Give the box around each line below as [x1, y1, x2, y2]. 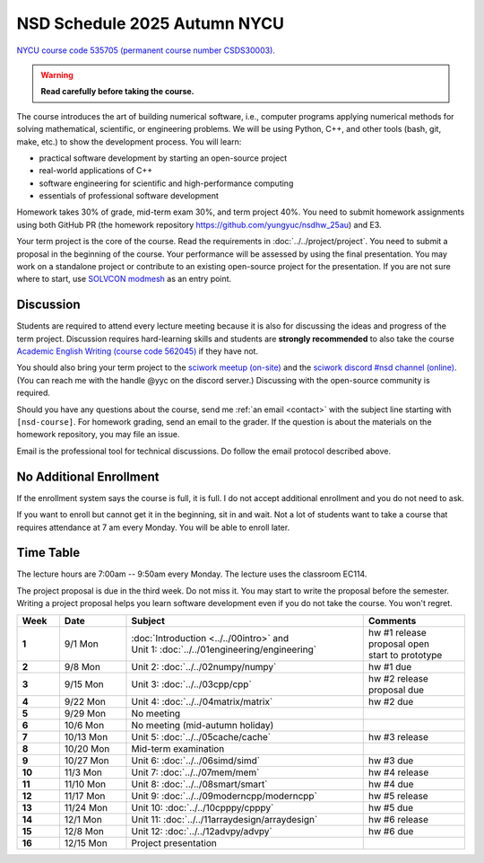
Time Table [16, 545, 81, 560]
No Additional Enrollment [16, 469, 160, 484]
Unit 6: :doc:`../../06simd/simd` [131, 754, 260, 767]
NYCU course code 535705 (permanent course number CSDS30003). [16, 45, 275, 56]
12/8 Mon [64, 824, 105, 837]
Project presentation [131, 836, 217, 849]
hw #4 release [367, 766, 429, 779]
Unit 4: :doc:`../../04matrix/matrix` [131, 695, 273, 708]
